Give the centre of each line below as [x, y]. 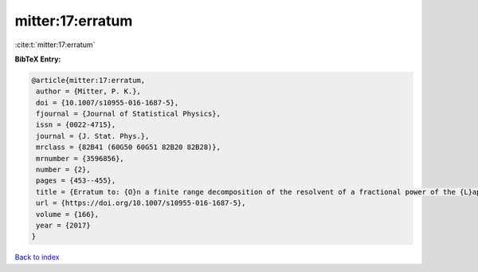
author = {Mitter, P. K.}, [88, 91]
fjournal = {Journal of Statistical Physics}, [128, 114]
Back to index [37, 257]
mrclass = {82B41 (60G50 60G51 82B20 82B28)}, [128, 147]
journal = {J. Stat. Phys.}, [93, 136]
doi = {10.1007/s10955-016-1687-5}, [108, 102]
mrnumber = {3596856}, [80, 158]
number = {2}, [63, 170]
